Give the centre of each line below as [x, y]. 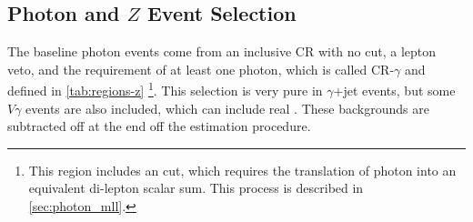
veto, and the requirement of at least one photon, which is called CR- [201, 69]
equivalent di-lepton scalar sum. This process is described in [196, 188]
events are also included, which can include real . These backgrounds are [227, 108]
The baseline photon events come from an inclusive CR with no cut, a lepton [222, 51]
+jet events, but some [394, 91]
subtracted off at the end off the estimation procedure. [159, 126]
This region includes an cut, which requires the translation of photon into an [242, 170]
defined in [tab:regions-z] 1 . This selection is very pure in [165, 89]
